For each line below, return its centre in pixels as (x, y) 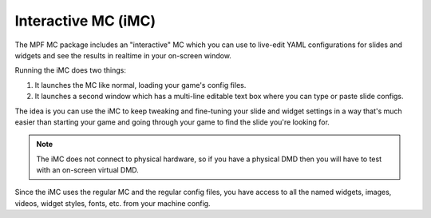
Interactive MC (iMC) (85, 21)
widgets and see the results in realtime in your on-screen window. (123, 55)
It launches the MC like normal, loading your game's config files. (140, 85)
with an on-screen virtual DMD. (87, 170)
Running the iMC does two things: (71, 70)
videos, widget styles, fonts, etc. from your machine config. (113, 203)
